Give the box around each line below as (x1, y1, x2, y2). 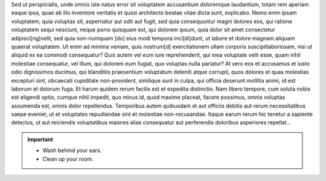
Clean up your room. (42, 155, 94, 162)
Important (27, 136, 54, 143)
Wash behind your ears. (42, 147, 102, 154)
